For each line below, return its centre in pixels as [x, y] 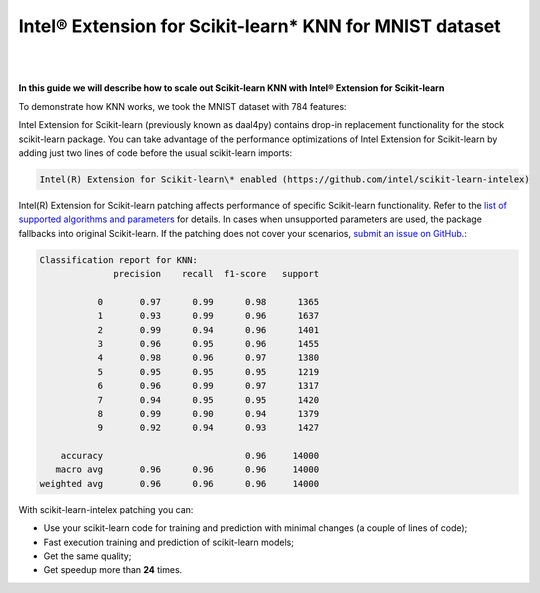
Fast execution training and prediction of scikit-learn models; [169, 542]
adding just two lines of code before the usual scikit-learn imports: [155, 152]
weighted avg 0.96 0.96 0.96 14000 [179, 483]
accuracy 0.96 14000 [190, 456]
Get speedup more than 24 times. [113, 570]
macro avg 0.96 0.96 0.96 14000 [187, 469]
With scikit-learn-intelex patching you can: [106, 509]
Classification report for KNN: [119, 259]
